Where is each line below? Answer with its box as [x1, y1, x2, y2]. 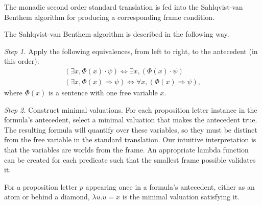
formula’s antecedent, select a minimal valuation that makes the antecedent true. [4, 114, 257, 125]
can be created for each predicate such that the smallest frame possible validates [4, 154, 256, 165]
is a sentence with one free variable [48, 87, 158, 98]
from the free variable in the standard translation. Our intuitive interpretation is [4, 134, 256, 145]
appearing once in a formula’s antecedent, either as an [85, 181, 255, 192]
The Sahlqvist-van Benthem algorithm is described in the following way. [4, 29, 229, 39]
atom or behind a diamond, [4, 191, 90, 202]
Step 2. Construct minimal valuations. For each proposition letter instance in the [4, 104, 257, 115]
